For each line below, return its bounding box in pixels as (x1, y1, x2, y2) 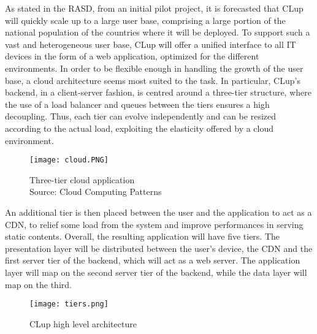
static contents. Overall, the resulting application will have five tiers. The (5, 230, 280, 243)
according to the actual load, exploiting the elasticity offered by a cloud (5, 121, 274, 134)
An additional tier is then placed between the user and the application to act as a (5, 205, 312, 218)
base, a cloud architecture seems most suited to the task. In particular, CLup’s (5, 74, 300, 86)
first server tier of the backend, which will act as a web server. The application (5, 254, 300, 267)
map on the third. (5, 278, 72, 290)
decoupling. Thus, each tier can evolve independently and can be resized (5, 110, 277, 123)
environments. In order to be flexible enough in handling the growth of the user (5, 61, 304, 74)
